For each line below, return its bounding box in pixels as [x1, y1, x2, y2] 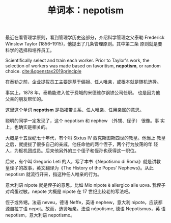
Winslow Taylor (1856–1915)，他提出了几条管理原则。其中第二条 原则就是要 [5, 41, 163, 47]
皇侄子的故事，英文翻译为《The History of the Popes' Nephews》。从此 [5, 165, 154, 171]
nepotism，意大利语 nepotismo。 [5, 212, 75, 218]
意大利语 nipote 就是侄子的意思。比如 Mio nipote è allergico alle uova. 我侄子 [5, 182, 166, 188]
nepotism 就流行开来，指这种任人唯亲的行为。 [5, 171, 102, 178]
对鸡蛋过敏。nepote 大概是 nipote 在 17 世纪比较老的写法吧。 [5, 188, 133, 194]
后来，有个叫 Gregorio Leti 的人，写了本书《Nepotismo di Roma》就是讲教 [5, 159, 161, 165]
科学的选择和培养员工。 [5, 47, 54, 54]
